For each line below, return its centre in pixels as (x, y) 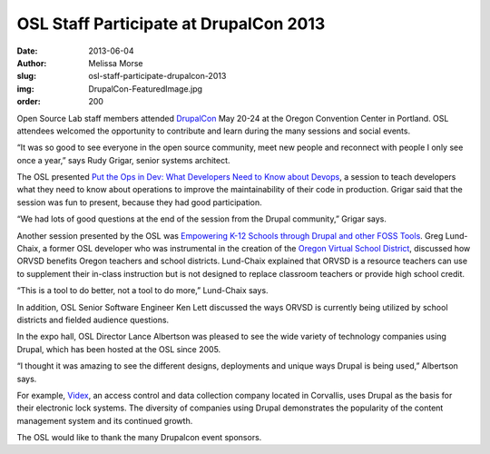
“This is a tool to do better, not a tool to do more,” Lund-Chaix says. (142, 291)
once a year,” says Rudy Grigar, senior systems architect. (123, 160)
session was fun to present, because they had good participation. (139, 202)
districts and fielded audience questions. (93, 320)
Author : (32, 63)
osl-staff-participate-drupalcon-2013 (157, 76)
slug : (26, 76)
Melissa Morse (116, 63)
